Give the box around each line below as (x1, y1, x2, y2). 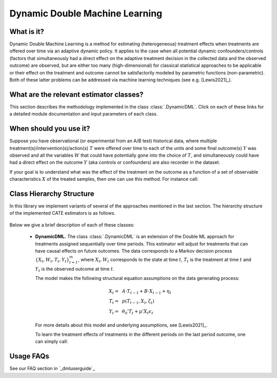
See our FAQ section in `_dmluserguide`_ (9, 365, 95, 372)
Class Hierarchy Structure (9, 189, 94, 198)
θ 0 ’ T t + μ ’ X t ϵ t (122, 309, 153, 315)
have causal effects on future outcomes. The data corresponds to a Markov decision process (35, 248, 232, 254)
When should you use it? (9, 124, 90, 133)
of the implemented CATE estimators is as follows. (9, 210, 115, 216)
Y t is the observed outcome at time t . (35, 266, 115, 273)
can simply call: (35, 338, 68, 345)
